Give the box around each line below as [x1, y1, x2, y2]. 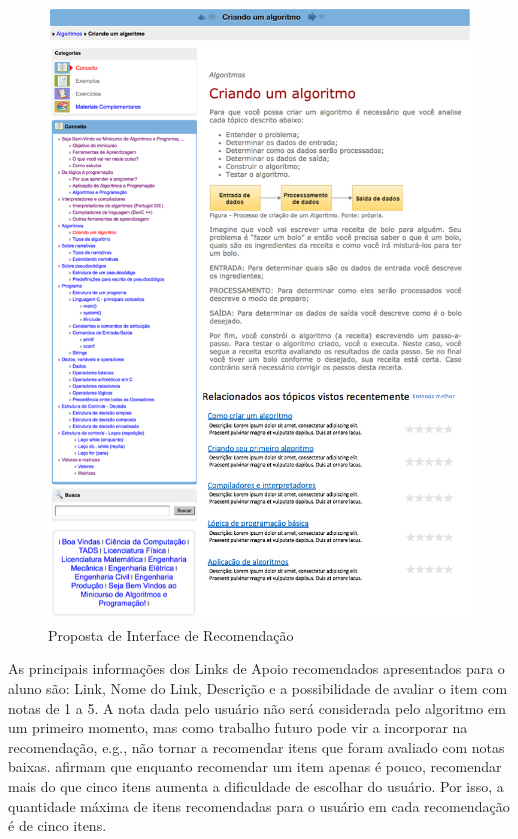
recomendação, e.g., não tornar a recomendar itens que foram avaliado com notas [8, 736, 505, 757]
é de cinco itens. [8, 815, 107, 836]
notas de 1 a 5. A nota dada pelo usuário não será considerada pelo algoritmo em [8, 697, 506, 718]
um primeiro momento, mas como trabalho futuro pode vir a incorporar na [8, 717, 468, 738]
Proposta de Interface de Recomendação [48, 624, 294, 645]
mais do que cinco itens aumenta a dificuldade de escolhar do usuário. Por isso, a [8, 775, 504, 796]
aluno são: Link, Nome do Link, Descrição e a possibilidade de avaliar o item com [8, 678, 508, 699]
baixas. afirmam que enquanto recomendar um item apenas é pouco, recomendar [8, 756, 502, 777]
